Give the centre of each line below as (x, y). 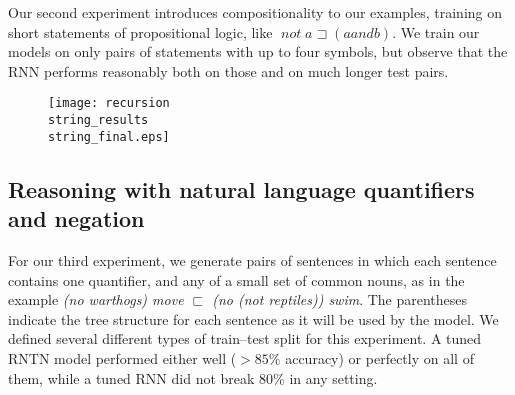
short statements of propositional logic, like (140, 31)
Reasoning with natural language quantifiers (241, 188)
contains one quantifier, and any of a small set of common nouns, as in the (236, 279)
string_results (98, 120)
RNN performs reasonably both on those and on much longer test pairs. (228, 70)
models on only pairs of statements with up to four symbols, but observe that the (258, 51)
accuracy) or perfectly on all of (379, 357)
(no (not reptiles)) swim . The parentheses (340, 299)
